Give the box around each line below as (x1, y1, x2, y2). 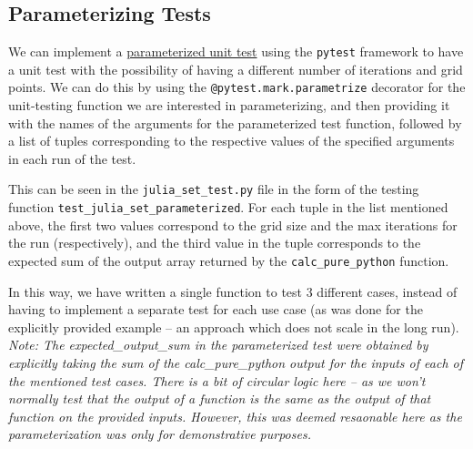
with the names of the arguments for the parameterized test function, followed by (8, 113, 462, 132)
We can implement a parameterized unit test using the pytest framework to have (8, 42, 464, 61)
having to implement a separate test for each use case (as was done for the (8, 300, 423, 319)
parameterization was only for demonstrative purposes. (8, 424, 311, 444)
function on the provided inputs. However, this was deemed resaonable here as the (8, 406, 462, 425)
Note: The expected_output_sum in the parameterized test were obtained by (8, 335, 428, 354)
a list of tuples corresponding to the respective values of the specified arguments (8, 131, 455, 150)
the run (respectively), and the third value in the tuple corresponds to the (8, 233, 421, 252)
